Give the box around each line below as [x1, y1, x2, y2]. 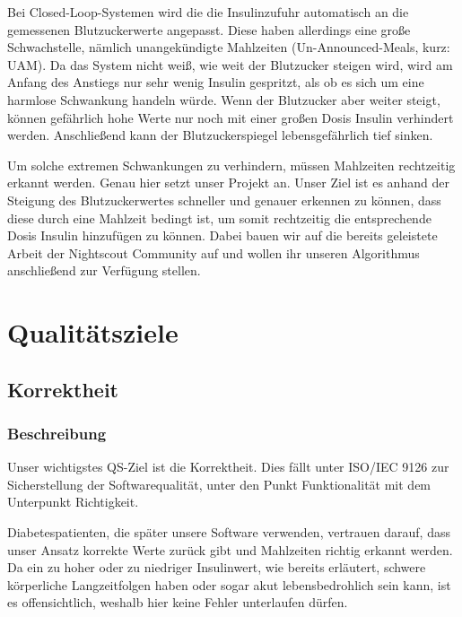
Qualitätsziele [7, 314, 179, 351]
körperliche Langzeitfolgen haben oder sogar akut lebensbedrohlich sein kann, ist [7, 575, 451, 594]
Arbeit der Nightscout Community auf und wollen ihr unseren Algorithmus [7, 243, 420, 262]
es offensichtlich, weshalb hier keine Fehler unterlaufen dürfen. [7, 593, 348, 612]
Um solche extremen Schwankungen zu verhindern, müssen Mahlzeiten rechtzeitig [7, 155, 456, 174]
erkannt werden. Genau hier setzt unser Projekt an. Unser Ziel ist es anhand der [7, 173, 449, 192]
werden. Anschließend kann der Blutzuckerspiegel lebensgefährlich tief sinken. [7, 126, 433, 144]
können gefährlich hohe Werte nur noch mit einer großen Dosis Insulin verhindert [7, 108, 454, 126]
